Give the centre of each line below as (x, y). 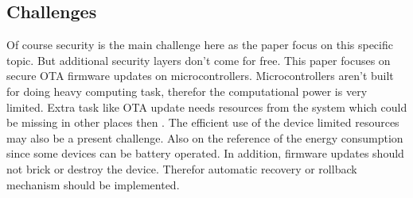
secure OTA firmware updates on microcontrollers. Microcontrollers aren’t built (200, 76)
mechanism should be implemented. (93, 184)
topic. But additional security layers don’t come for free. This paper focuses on (199, 60)
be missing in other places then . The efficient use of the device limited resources (203, 122)
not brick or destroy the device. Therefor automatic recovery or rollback (182, 168)
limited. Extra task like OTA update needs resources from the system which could (207, 107)
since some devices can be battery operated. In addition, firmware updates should (205, 153)
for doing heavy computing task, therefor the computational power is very (187, 91)
